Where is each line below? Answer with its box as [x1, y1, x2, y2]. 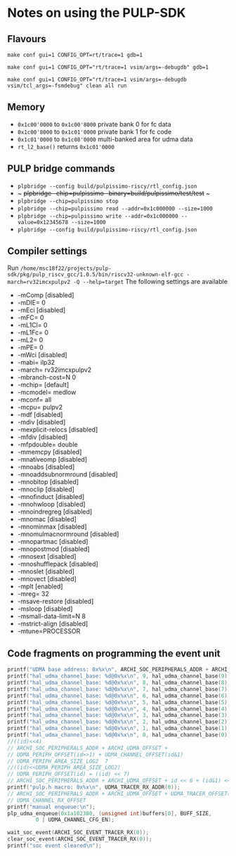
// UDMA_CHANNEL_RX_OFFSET [7, 796, 86, 804]
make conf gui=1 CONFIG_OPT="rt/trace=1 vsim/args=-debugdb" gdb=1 [7, 64, 209, 71]
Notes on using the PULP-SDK [7, 5, 186, 21]
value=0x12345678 [17, 219, 69, 226]
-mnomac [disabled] [17, 515, 77, 524]
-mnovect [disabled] [17, 575, 77, 583]
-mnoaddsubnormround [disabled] [17, 470, 118, 479]
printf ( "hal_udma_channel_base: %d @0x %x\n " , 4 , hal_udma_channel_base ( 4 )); [7, 705, 234, 713]
